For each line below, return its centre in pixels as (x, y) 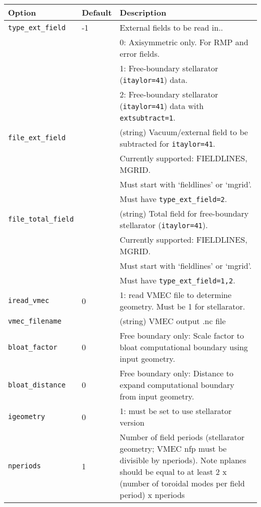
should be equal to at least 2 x (173, 472)
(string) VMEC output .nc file (173, 321)
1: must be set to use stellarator (176, 411)
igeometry (27, 417)
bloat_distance (37, 385)
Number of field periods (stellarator (182, 437)
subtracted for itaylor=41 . (167, 143)
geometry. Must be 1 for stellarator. (182, 306)
